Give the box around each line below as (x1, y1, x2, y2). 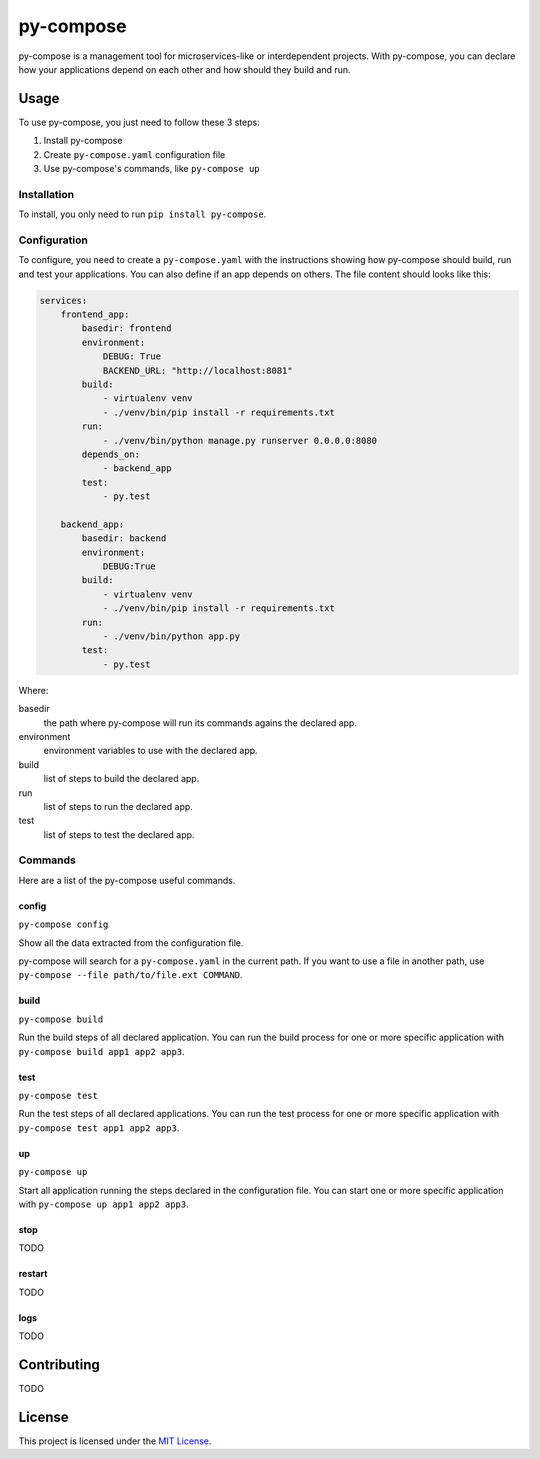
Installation (18, 187, 75, 201)
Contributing (18, 1356, 100, 1373)
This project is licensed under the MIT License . (18, 1435, 212, 1447)
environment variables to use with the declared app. (43, 745, 259, 757)
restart (18, 1268, 48, 1280)
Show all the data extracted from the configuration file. (18, 936, 244, 949)
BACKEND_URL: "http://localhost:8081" (102, 365, 294, 376)
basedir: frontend (81, 323, 172, 334)
